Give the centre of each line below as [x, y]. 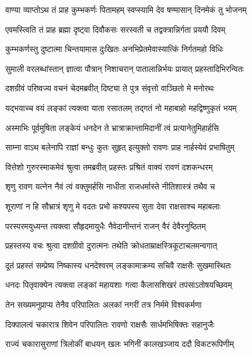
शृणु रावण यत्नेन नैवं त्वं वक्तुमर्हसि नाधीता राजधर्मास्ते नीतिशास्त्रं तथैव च [110, 186]
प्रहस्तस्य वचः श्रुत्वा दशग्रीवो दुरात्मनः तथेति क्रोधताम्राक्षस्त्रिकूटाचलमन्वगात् [111, 245]
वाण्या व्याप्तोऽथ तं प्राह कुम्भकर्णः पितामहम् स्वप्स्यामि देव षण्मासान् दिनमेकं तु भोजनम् [126, 9]
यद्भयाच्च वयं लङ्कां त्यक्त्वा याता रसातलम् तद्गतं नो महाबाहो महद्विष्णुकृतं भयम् [121, 107]
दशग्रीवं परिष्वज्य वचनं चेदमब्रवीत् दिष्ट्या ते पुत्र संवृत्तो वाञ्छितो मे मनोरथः [110, 88]
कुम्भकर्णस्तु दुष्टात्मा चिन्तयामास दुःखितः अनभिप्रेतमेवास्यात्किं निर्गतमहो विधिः [114, 49]
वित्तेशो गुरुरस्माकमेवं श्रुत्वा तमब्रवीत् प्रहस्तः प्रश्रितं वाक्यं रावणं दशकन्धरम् [109, 166]
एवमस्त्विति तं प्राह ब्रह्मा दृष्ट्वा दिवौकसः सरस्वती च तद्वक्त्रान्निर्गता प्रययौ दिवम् [116, 29]
